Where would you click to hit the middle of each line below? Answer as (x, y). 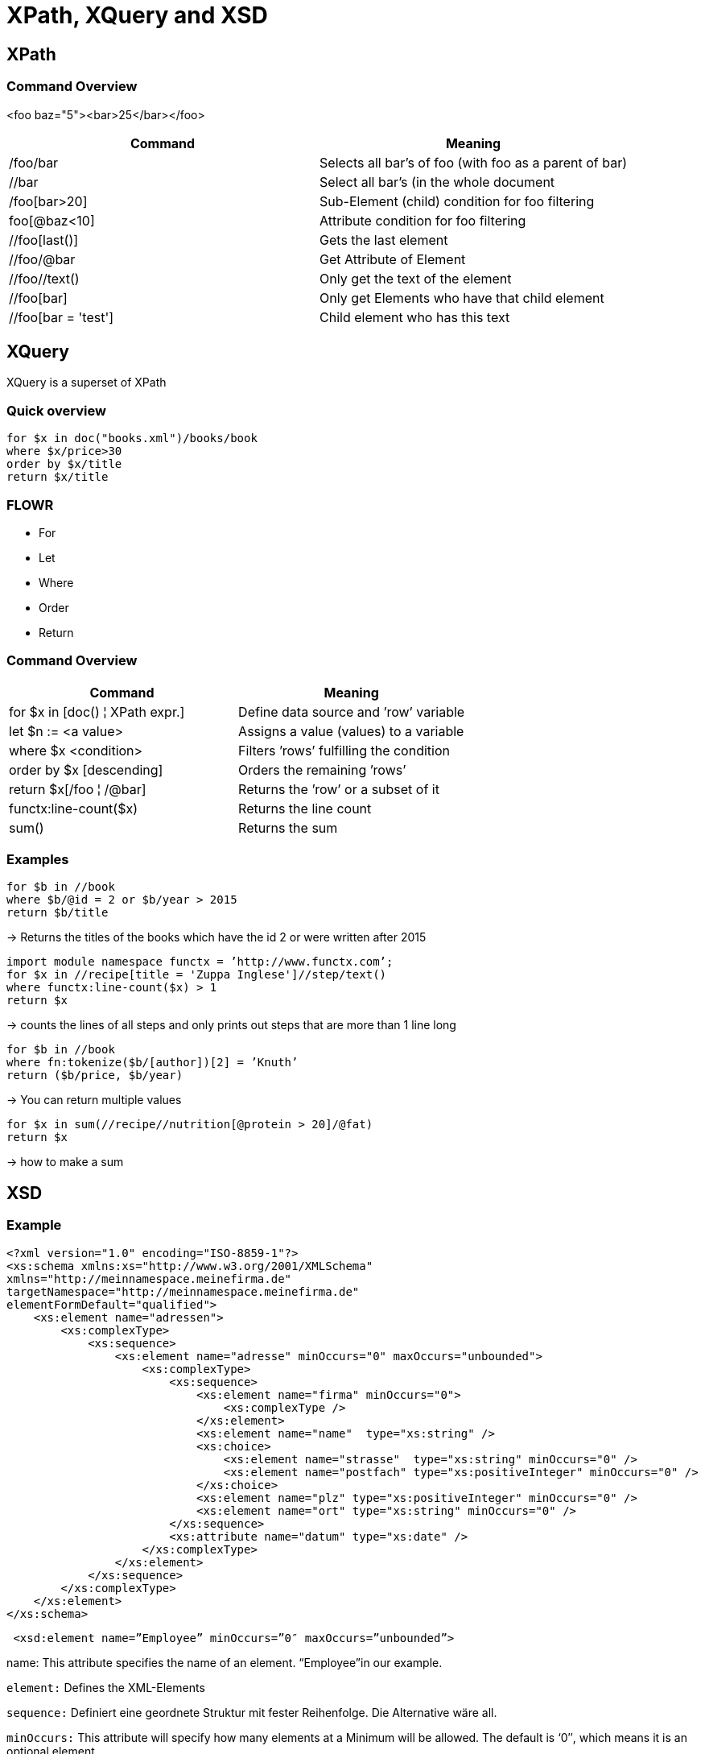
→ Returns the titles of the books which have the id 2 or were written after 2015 (216, 937)
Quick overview (56, 410)
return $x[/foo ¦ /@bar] (78, 789)
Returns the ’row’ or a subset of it (339, 789)
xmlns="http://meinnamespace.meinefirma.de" (149, 1278)
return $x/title (58, 477)
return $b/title (58, 913)
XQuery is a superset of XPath (87, 383)
